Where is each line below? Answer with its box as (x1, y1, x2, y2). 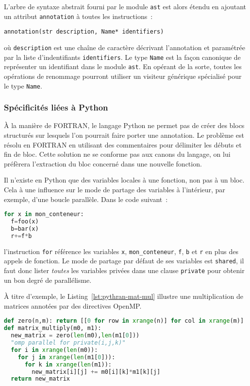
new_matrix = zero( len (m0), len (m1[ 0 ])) (11, 332, 140, 339)
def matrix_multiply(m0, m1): (4, 325, 101, 332)
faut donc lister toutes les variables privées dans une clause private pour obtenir (4, 265, 245, 275)
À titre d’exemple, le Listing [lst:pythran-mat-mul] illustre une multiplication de (4, 291, 243, 301)
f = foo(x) (11, 218, 39, 225)
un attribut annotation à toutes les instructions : (4, 11, 153, 21)
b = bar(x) (11, 225, 39, 232)
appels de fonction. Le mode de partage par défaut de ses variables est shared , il (4, 256, 244, 266)
